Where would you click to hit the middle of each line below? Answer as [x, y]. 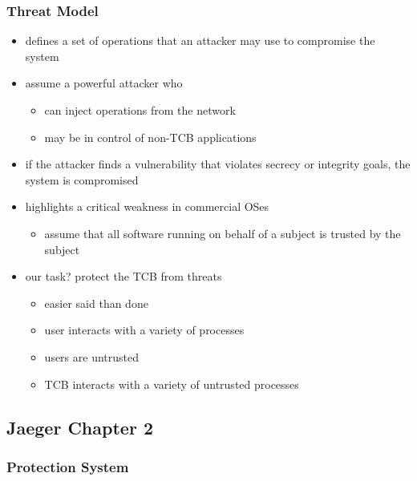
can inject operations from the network [140, 110]
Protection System [68, 466]
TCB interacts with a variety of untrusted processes [172, 384]
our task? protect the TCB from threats [123, 276]
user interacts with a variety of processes [144, 330]
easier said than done [96, 303]
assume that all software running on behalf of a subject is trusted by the [223, 233]
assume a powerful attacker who [104, 83]
